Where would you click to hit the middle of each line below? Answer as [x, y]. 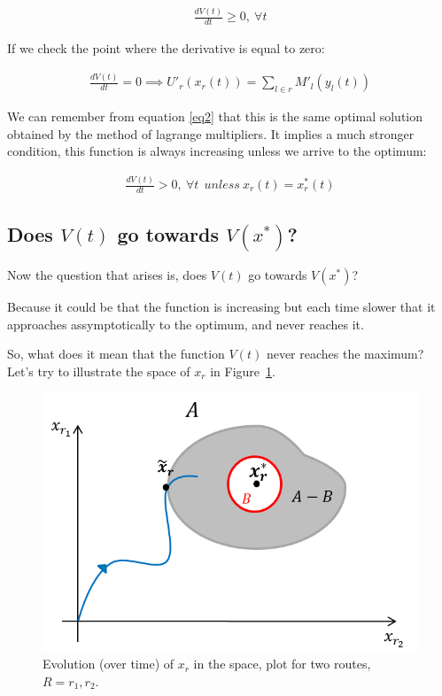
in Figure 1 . [243, 371]
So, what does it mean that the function [116, 354]
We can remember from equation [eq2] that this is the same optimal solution [215, 116]
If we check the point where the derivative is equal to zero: [166, 48]
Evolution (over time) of [109, 664]
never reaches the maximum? [345, 354]
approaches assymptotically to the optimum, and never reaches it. [186, 324]
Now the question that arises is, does [107, 274]
